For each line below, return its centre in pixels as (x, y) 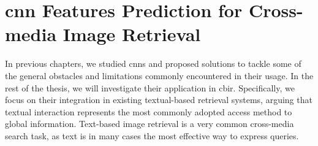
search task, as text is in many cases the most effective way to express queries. (152, 135)
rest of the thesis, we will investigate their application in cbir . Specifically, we (150, 87)
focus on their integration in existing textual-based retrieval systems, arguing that (159, 100)
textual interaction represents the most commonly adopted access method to (149, 111)
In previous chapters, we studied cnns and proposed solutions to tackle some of (153, 63)
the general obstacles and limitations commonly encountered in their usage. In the (159, 75)
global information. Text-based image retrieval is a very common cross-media (150, 124)
